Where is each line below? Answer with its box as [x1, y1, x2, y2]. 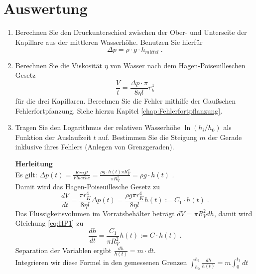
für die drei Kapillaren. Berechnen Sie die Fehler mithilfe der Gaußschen [15, 96, 236, 106]
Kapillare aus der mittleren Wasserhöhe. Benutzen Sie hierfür [15, 36, 203, 47]
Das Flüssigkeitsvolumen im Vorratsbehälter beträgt [15, 208, 175, 218]
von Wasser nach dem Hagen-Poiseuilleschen [110, 60, 246, 70]
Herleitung [15, 158, 53, 168]
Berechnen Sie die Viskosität [15, 60, 102, 70]
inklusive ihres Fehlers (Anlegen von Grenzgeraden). [15, 141, 174, 152]
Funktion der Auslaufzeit [15, 132, 91, 142]
